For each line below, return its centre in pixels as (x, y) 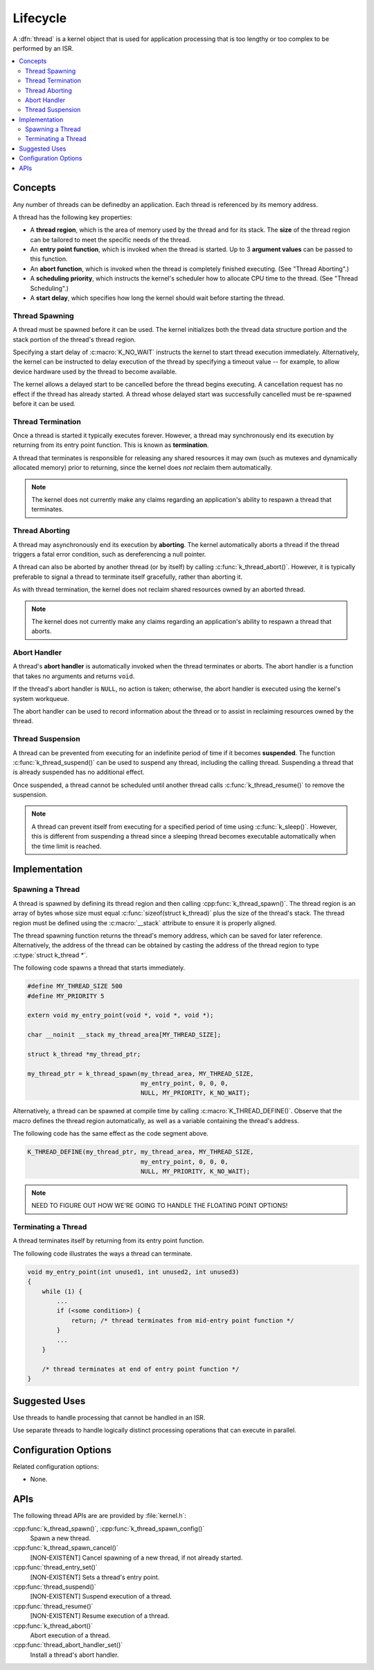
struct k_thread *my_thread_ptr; (84, 1054)
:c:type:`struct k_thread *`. (50, 955)
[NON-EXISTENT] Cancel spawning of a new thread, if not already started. (136, 1558)
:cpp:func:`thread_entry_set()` (55, 1567)
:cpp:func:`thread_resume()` (53, 1606)
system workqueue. (41, 698)
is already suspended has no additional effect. (79, 772)
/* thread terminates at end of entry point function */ (141, 1369)
